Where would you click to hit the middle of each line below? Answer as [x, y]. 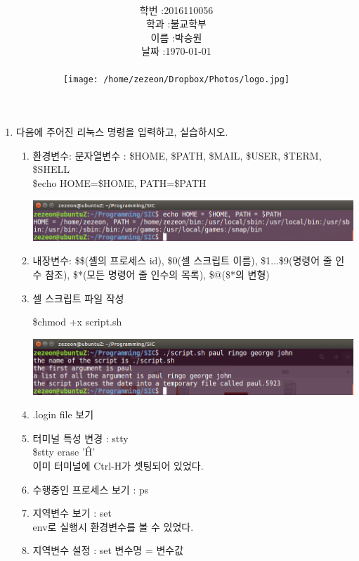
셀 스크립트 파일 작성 [78, 298]
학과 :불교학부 [176, 24]
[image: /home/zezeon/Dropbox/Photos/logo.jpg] [176, 80]
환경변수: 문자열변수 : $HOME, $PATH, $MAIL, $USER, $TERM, [177, 155]
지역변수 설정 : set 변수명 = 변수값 [108, 550]
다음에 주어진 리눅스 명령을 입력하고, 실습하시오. [122, 132]
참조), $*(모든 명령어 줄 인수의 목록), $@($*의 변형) [157, 274]
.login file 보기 [63, 414]
